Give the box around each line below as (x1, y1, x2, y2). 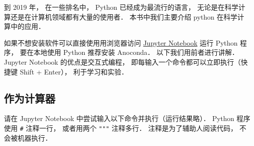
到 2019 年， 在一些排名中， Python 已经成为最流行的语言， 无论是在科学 (4, 2, 238, 12)
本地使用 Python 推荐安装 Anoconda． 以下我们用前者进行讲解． (33, 47, 239, 57)
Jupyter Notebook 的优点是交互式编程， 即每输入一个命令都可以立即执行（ (4, 56, 241, 67)
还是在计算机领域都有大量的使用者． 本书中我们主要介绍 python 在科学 (10, 11, 237, 22)
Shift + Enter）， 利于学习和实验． (20, 66, 128, 76)
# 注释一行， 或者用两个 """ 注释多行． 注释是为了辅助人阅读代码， (20, 122, 237, 133)
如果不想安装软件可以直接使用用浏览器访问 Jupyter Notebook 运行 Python (4, 37, 238, 48)
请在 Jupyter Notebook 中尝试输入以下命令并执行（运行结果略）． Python (4, 113, 234, 123)
